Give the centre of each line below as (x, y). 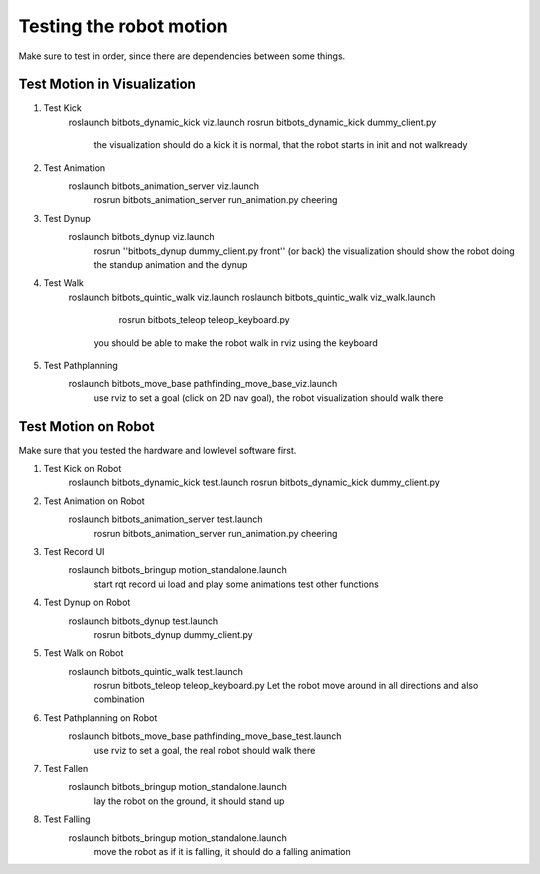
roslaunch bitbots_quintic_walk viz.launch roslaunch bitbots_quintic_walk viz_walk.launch (252, 297)
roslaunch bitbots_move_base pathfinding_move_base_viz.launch (203, 384)
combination (119, 699)
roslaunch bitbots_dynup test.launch (143, 621)
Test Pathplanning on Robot (100, 717)
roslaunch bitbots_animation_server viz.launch (164, 186)
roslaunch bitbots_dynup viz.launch (141, 237)
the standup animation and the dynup (170, 264)
